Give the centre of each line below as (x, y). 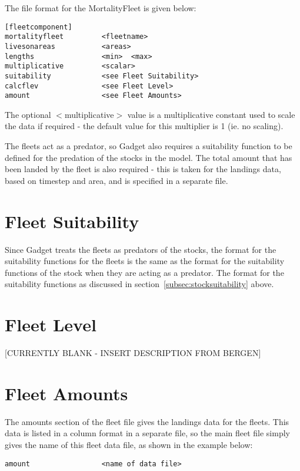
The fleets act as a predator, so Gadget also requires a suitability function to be (149, 146)
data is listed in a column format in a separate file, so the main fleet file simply (147, 433)
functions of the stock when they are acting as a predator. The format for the (144, 272)
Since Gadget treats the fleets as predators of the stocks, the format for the (141, 249)
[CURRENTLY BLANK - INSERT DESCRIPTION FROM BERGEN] (133, 353)
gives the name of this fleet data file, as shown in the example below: (129, 444)
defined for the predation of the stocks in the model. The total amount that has (149, 157)
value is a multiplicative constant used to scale (211, 114)
